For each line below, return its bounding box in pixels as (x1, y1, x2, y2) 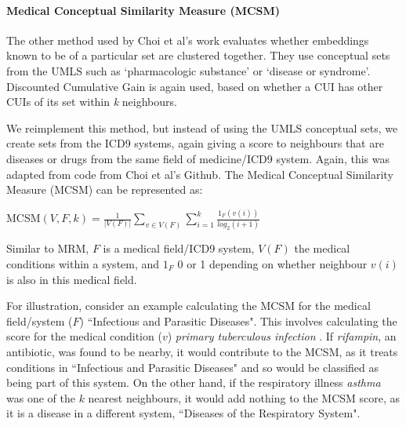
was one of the (6, 389, 75, 406)
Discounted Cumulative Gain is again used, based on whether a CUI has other (6, 78, 383, 94)
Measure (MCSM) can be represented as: (6, 181, 203, 198)
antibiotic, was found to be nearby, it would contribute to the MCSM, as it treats (6, 343, 398, 359)
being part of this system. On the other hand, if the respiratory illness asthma (6, 374, 381, 391)
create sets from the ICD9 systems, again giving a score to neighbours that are (6, 135, 384, 151)
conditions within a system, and (6, 255, 160, 271)
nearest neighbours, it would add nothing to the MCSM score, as (88, 389, 401, 406)
